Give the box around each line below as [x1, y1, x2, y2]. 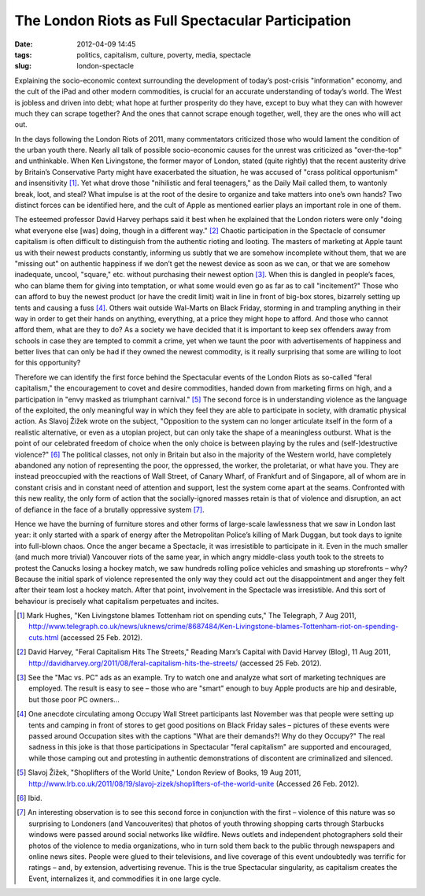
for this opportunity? [14, 358, 81, 368]
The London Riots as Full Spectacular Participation [14, 12, 352, 29]
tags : [14, 50, 32, 59]
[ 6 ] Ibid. [17, 793, 42, 802]
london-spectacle [76, 61, 134, 71]
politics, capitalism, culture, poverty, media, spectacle [76, 50, 252, 59]
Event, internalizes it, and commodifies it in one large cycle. [28, 874, 222, 883]
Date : [14, 39, 33, 49]
